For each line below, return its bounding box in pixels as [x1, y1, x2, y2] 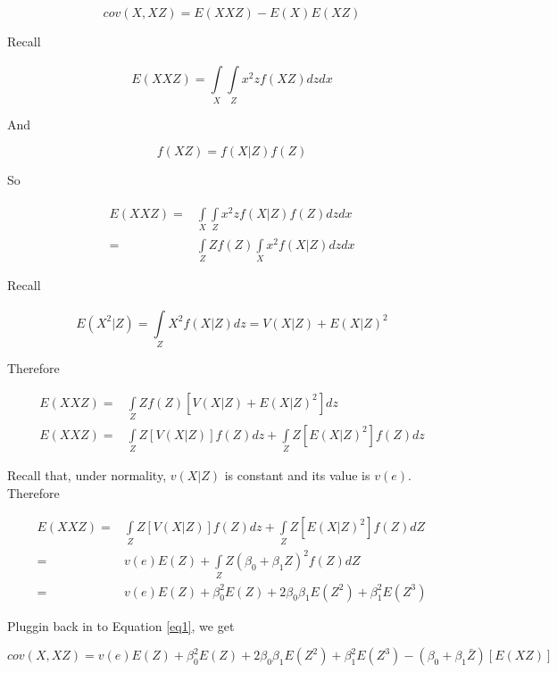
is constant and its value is [224, 466, 370, 485]
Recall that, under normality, [7, 466, 167, 485]
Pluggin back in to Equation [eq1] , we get [7, 616, 235, 635]
